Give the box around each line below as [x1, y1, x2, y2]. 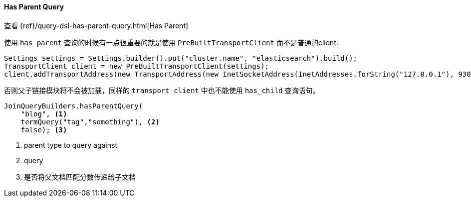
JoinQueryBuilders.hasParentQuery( [4, 101, 143, 110]
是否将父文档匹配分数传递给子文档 [24, 172, 136, 181]
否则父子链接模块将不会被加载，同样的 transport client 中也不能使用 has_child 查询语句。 [4, 86, 320, 95]
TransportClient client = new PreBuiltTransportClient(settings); [4, 62, 269, 70]
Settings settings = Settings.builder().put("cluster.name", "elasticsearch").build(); [4, 54, 358, 62]
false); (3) [20, 125, 67, 134]
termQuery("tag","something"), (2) [20, 117, 160, 126]
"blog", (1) [20, 109, 67, 118]
